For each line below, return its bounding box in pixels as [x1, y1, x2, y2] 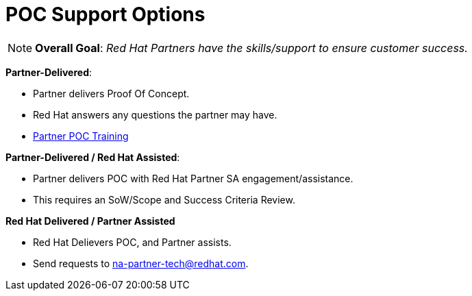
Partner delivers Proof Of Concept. [33, 87, 190, 99]
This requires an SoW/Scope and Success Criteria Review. [33, 193, 295, 206]
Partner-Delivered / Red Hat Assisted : [5, 151, 180, 163]
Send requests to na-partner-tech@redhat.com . [33, 257, 249, 269]
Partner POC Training [33, 129, 129, 142]
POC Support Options [5, 3, 206, 26]
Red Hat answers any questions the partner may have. [33, 108, 277, 121]
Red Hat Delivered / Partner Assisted [5, 214, 175, 227]
